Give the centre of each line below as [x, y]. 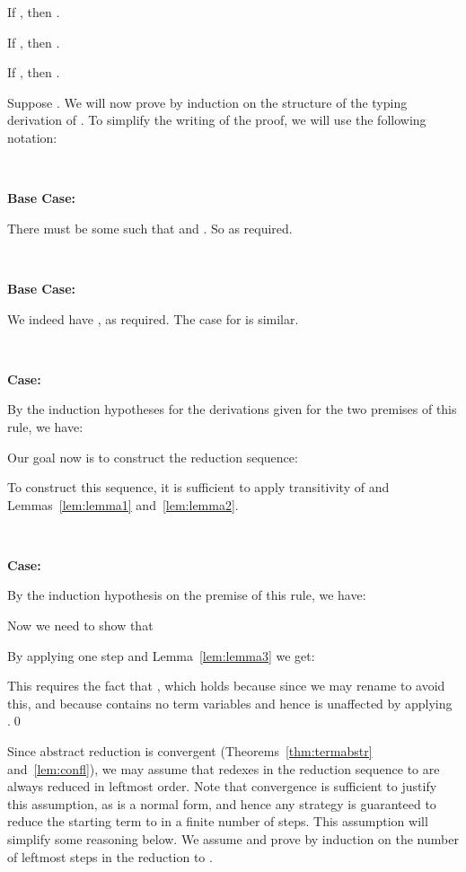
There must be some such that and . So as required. [150, 228]
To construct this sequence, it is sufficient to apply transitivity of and [198, 487]
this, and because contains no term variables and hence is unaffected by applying [230, 703]
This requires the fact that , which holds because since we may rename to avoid [226, 686]
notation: [32, 137]
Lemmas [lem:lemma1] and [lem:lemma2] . [123, 504]
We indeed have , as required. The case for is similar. [153, 318]
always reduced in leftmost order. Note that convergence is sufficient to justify [222, 786]
